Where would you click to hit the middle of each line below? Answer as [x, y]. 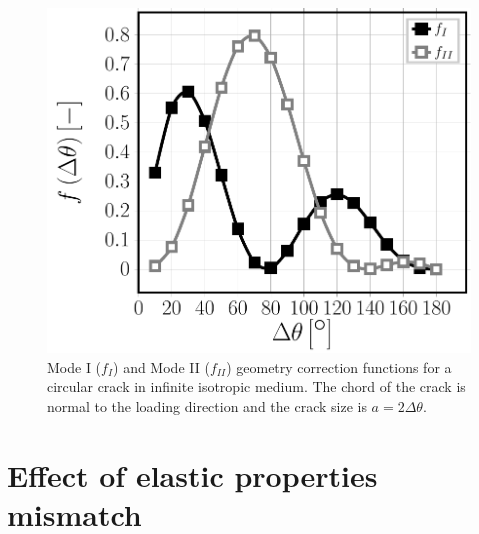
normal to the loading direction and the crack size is [207, 405]
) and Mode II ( [161, 366]
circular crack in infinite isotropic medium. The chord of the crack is [256, 386]
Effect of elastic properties [192, 474]
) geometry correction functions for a [339, 366]
